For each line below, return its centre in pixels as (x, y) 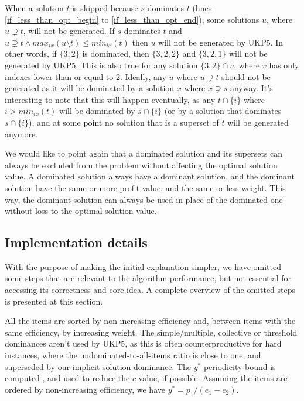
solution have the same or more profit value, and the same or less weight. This (145, 187)
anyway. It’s (251, 88)
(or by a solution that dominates (223, 111)
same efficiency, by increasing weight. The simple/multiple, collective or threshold (151, 332)
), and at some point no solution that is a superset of (124, 122)
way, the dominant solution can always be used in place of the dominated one (144, 199)
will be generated (258, 122)
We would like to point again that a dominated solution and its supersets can (144, 153)
